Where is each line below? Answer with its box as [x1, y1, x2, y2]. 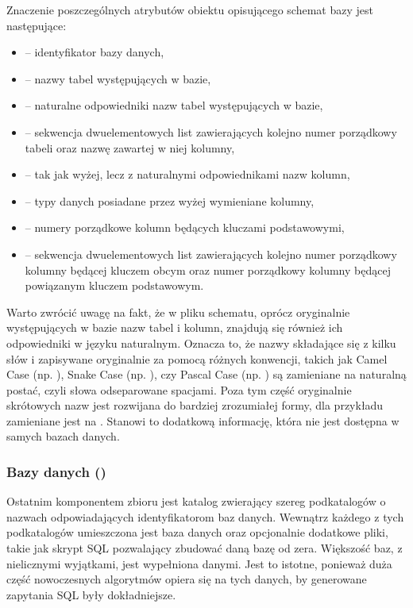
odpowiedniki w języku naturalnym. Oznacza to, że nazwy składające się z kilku [6, 334, 396, 351]
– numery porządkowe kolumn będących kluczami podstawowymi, [25, 219, 345, 236]
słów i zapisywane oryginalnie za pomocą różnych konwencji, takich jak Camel [6, 350, 388, 367]
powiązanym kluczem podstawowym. [25, 277, 204, 294]
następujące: [6, 17, 67, 33]
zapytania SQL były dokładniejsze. [6, 586, 176, 602]
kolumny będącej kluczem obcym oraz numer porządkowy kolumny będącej [25, 261, 391, 278]
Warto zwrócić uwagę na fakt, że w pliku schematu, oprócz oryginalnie [6, 303, 350, 320]
